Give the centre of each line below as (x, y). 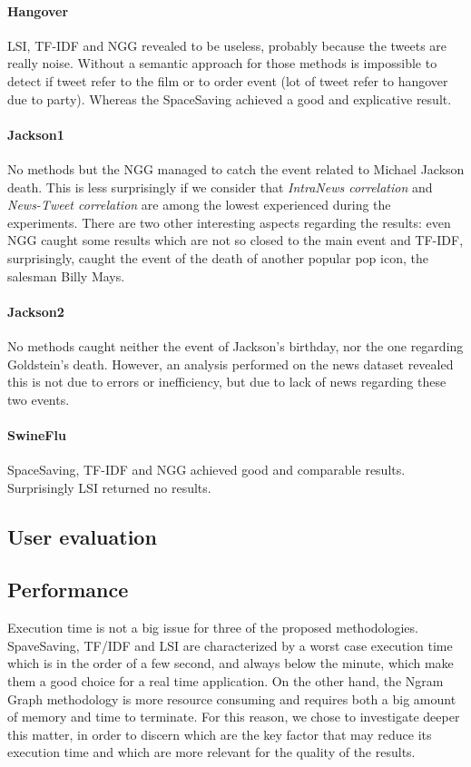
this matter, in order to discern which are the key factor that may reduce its (220, 734)
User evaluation (82, 536)
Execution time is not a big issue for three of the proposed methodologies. (213, 628)
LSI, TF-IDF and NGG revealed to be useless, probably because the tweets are (227, 45)
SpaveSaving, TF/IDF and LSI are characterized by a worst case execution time (230, 645)
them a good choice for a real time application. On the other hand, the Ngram (226, 681)
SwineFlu (37, 434)
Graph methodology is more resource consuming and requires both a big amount (232, 698)
